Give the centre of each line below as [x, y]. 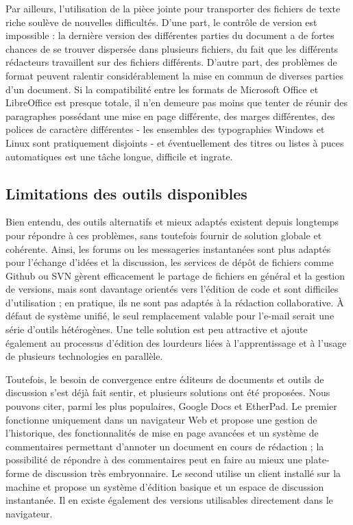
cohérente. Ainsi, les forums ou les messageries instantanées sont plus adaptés [168, 248]
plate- [317, 460]
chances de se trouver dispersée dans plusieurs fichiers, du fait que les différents [172, 48]
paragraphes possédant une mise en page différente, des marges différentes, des [170, 115]
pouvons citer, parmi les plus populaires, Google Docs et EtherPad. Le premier [171, 406]
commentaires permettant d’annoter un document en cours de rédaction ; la [165, 446]
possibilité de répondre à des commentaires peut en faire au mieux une [154, 460]
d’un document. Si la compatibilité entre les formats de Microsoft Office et [162, 89]
